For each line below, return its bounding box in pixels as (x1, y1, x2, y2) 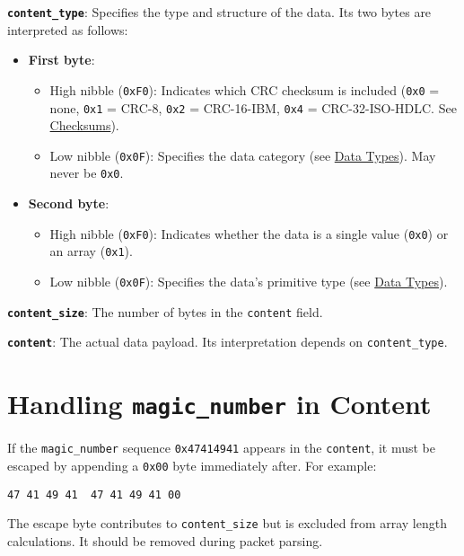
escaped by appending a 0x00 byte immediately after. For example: (7, 455, 377, 474)
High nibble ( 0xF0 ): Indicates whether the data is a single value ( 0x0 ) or (49, 224, 449, 243)
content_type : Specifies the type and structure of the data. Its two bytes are (7, 3, 432, 21)
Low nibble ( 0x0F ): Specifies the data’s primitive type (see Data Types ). (49, 271, 448, 290)
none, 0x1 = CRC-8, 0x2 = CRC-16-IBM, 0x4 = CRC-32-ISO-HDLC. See (49, 98, 457, 117)
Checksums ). (49, 116, 119, 135)
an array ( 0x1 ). (49, 242, 133, 260)
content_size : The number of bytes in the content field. (7, 302, 323, 321)
